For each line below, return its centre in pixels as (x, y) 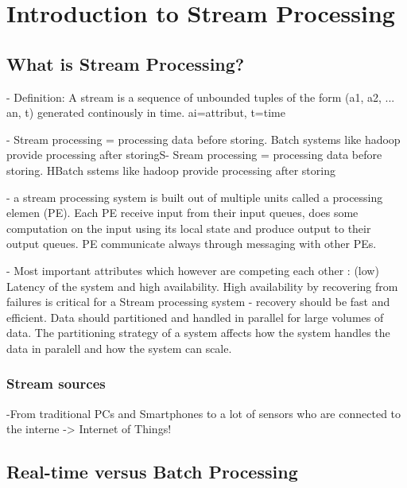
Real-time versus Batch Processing (152, 472)
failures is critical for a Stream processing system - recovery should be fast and (198, 302)
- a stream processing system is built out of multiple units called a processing (195, 197)
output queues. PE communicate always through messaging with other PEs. (192, 244)
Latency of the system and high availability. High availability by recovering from (202, 286)
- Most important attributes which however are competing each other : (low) (193, 270)
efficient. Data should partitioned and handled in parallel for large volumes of (195, 317)
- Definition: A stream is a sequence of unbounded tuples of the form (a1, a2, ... (201, 97)
